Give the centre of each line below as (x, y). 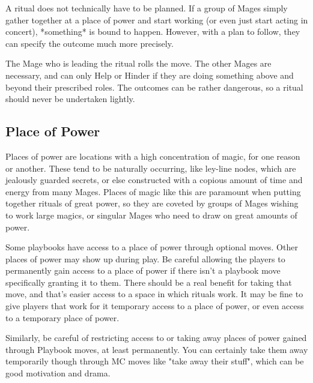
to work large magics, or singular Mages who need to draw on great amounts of (151, 215)
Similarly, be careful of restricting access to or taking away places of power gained (156, 338)
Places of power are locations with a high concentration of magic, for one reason (153, 156)
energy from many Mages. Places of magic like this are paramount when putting (153, 191)
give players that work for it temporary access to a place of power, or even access (155, 306)
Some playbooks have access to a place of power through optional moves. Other (152, 247)
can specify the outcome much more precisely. (90, 43)
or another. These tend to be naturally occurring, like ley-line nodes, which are (151, 168)
